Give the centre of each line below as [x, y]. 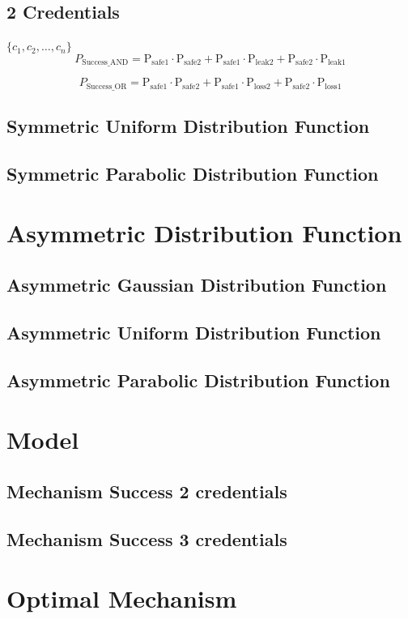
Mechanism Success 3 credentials [147, 538]
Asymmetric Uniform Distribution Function [194, 332]
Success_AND [105, 63]
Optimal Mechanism [122, 598]
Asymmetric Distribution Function [204, 233]
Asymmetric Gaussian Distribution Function [197, 285]
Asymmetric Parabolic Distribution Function [198, 380]
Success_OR [106, 86]
